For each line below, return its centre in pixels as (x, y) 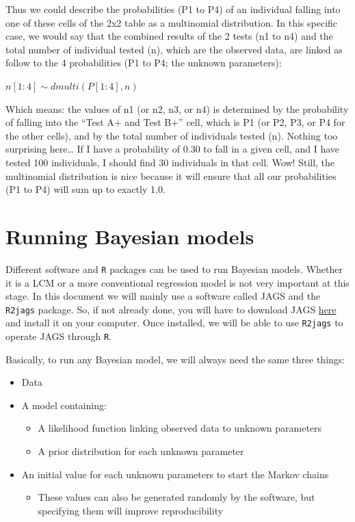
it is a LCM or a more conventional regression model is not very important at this (177, 282)
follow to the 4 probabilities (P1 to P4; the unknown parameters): (144, 63)
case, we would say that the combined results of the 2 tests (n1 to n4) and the (169, 36)
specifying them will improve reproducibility (131, 510)
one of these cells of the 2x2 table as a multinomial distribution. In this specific (172, 22)
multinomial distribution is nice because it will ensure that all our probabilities (171, 175)
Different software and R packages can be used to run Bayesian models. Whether (174, 269)
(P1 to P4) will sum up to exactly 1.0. (86, 189)
